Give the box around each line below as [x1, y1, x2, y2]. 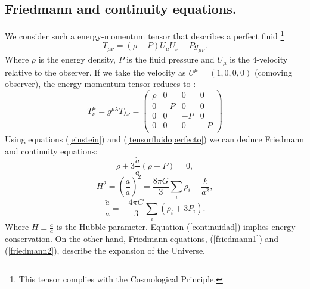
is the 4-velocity [230, 53, 288, 66]
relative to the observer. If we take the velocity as [5, 66, 186, 78]
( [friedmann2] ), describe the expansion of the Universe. [5, 244, 206, 256]
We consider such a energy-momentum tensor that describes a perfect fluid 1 [5, 28, 284, 42]
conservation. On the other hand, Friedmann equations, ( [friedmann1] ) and [5, 232, 279, 245]
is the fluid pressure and [126, 53, 215, 66]
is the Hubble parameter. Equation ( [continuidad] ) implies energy [56, 220, 296, 233]
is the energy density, [38, 53, 116, 66]
